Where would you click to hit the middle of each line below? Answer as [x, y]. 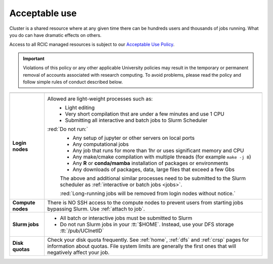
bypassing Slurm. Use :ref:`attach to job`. [96, 209]
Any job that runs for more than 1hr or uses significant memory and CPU [158, 150]
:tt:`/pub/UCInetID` [82, 231]
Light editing [80, 108]
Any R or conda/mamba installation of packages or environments [150, 163]
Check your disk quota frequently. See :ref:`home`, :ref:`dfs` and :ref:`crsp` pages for [148, 240]
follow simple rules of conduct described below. [73, 82]
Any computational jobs [101, 144]
